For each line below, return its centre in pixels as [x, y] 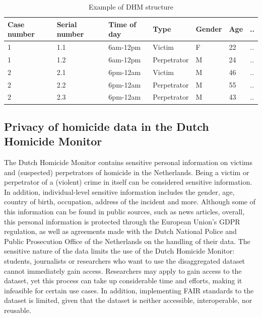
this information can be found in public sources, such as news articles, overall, [124, 212]
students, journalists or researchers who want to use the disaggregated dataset [125, 261]
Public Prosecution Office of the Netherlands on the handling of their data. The [127, 241]
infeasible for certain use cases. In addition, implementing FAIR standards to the [129, 290]
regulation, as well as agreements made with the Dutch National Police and [120, 231]
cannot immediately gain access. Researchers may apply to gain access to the [123, 270]
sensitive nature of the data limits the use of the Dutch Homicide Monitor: [119, 251]
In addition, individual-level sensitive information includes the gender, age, [119, 191]
